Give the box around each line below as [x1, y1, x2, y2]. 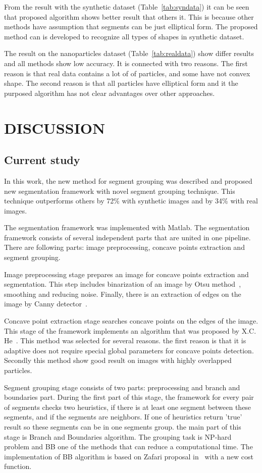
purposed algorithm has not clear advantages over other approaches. [4, 87, 215, 98]
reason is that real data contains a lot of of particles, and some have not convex [4, 68, 250, 78]
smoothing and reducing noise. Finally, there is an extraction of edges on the [4, 288, 241, 299]
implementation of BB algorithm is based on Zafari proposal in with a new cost [4, 451, 253, 461]
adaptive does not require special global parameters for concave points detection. [4, 345, 254, 355]
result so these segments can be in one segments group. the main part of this [4, 421, 241, 432]
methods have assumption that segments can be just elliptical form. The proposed [4, 21, 258, 32]
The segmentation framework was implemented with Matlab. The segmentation [4, 222, 250, 233]
